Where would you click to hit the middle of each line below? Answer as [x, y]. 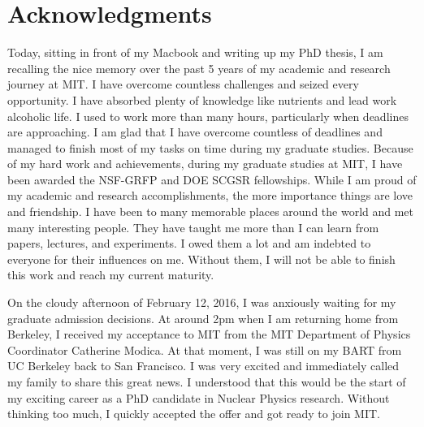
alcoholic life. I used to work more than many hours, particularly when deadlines [208, 116]
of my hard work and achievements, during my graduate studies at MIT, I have [205, 164]
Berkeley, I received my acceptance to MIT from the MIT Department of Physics [209, 334]
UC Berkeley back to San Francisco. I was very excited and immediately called [203, 366]
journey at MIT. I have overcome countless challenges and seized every [183, 84]
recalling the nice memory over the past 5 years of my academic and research [199, 68]
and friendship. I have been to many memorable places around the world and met [211, 211]
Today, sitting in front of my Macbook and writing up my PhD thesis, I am [195, 52]
